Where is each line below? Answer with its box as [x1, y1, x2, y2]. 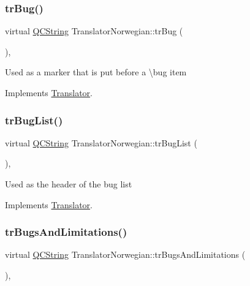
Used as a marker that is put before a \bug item [5, 66, 187, 78]
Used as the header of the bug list [5, 178, 132, 190]
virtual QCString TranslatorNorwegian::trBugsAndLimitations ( [5, 248, 246, 261]
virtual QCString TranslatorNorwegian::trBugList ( [5, 136, 197, 149]
